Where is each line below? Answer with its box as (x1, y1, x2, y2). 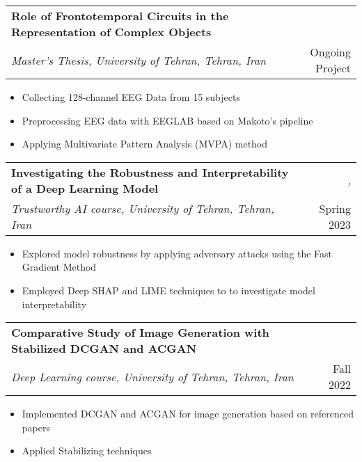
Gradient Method (22, 260, 97, 274)
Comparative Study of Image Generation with (11, 324, 269, 341)
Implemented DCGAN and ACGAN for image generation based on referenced (22, 406, 354, 421)
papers (22, 420, 50, 434)
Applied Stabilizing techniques (22, 443, 152, 458)
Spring (319, 200, 351, 216)
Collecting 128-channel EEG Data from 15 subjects (22, 90, 240, 104)
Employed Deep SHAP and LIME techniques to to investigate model (22, 282, 315, 297)
